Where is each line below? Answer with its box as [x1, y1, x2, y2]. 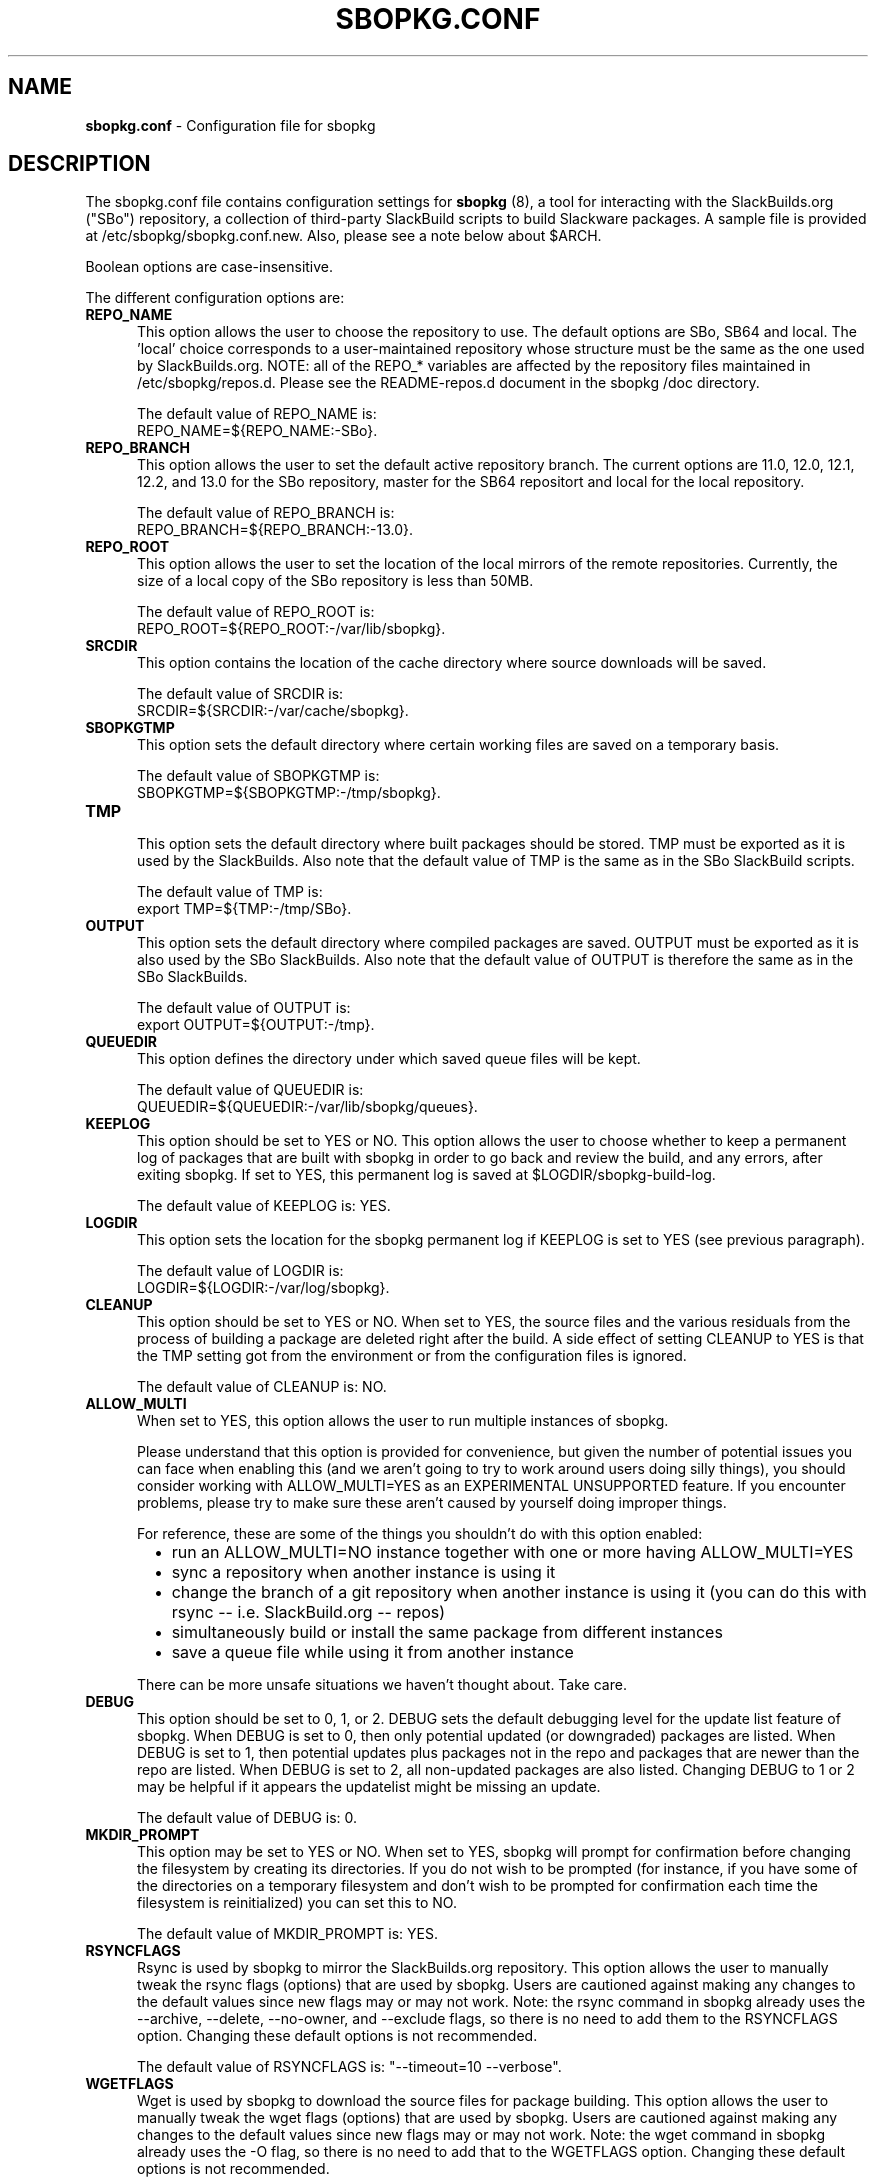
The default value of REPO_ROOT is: [137, 603, 375, 621]
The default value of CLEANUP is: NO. [137, 1378, 387, 1396]
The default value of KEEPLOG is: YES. [137, 1197, 391, 1215]
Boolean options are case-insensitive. [85, 258, 334, 276]
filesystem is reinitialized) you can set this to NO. [137, 1894, 457, 1912]
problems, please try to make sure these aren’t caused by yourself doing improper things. [137, 1494, 727, 1512]
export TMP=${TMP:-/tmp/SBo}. [137, 900, 352, 918]
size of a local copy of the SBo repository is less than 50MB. [137, 572, 534, 590]
